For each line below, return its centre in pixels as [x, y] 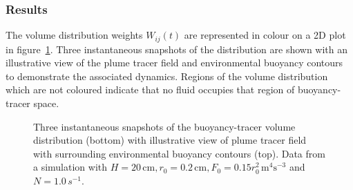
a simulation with [70, 167]
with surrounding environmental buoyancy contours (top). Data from [179, 153]
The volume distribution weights [74, 35]
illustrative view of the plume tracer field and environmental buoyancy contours [174, 63]
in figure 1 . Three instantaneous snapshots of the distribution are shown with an [177, 49]
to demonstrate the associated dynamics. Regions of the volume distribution [167, 76]
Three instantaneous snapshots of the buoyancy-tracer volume [164, 126]
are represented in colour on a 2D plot [265, 35]
